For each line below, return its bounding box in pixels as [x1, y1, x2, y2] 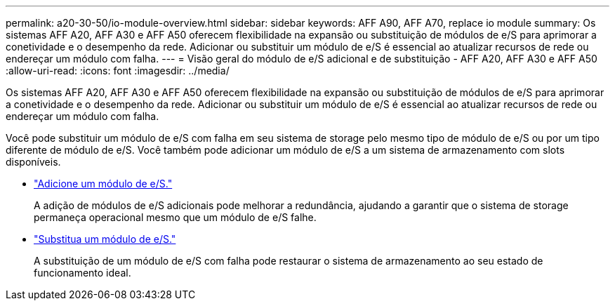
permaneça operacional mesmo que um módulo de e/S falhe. [34, 211, 317, 223]
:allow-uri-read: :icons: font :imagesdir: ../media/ [6, 65, 230, 76]
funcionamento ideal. [34, 267, 131, 279]
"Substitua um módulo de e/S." [34, 233, 176, 245]
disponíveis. [6, 156, 61, 168]
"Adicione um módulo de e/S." [34, 178, 173, 189]
